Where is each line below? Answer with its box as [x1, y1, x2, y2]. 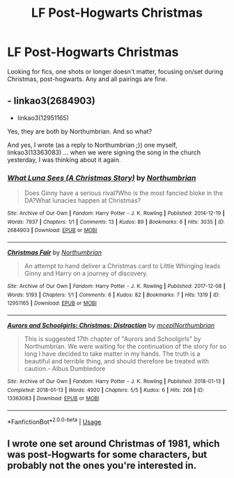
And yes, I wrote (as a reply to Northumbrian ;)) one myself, [7, 140, 178, 149]
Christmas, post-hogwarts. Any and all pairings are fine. [7, 75, 168, 83]
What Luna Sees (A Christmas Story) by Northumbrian [7, 173, 196, 182]
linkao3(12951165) [17, 113, 70, 122]
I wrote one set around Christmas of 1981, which [7, 438, 220, 449]
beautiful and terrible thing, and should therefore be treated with [24, 356, 209, 365]
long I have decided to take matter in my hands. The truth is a [24, 349, 201, 358]
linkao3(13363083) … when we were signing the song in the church [7, 148, 201, 157]
